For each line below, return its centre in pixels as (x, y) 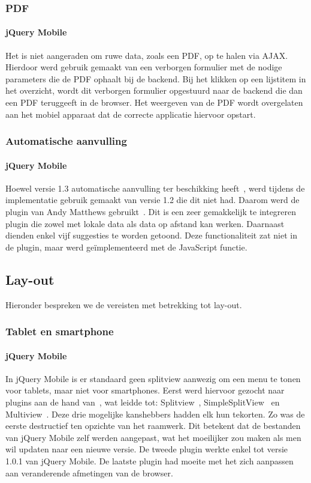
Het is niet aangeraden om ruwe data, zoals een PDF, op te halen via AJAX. (147, 55)
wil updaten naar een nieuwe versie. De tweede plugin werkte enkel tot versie (147, 449)
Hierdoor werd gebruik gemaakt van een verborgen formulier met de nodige (144, 67)
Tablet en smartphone (60, 331)
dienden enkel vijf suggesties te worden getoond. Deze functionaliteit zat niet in (151, 235)
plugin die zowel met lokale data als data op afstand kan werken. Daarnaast (145, 223)
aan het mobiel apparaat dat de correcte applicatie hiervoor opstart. (131, 114)
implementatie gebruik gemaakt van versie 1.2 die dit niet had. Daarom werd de (153, 200)
